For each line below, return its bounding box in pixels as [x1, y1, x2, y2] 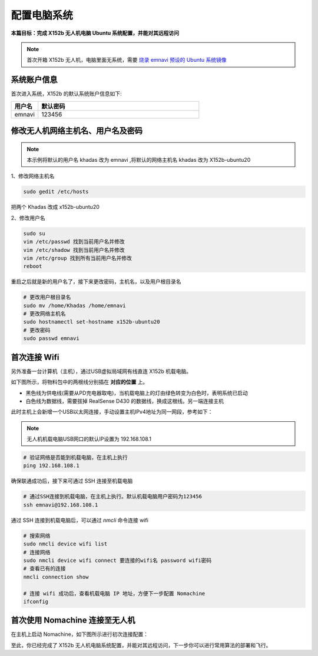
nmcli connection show [23, 574, 89, 580]
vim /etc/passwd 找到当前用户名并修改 [23, 238, 125, 245]
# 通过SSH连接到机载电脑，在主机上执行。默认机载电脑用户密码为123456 [23, 493, 203, 500]
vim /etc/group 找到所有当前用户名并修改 [23, 255, 132, 261]
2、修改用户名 [11, 214, 45, 221]
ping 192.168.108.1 [23, 462, 79, 469]
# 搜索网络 [23, 532, 51, 539]
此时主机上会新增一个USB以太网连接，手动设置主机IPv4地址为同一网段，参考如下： [11, 408, 213, 415]
